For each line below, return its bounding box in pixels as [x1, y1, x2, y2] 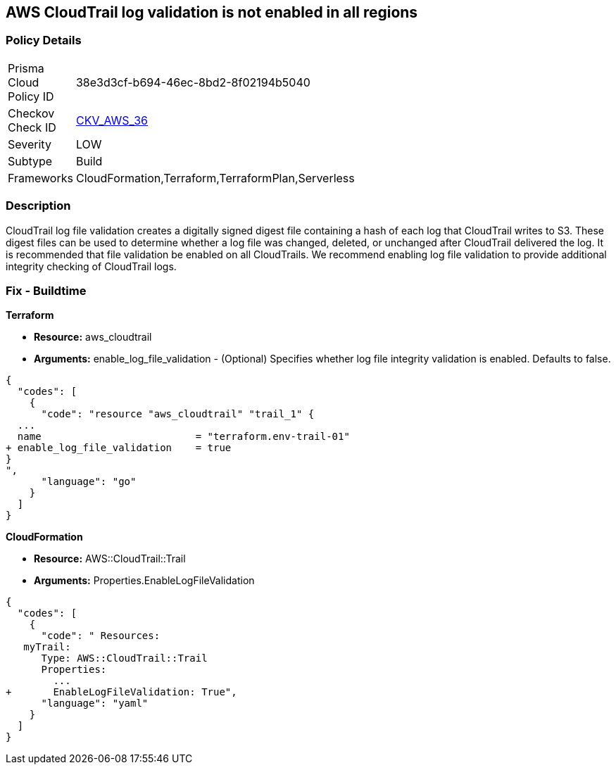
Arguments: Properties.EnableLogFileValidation [34, 574, 255, 587]
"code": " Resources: [41, 630, 161, 642]
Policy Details [6, 33, 82, 48]
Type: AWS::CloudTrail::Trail [41, 652, 208, 664]
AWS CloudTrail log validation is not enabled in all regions [6, 4, 418, 21]
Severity [8, 137, 51, 151]
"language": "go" [41, 476, 137, 488]
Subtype [8, 153, 53, 168]
